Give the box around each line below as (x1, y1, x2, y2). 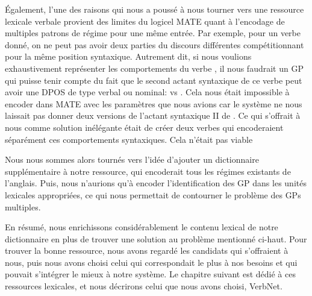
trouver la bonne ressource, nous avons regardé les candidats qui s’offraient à (5, 244, 289, 257)
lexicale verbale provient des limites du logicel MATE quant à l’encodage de (5, 14, 285, 27)
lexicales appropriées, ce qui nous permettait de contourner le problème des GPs (5, 188, 301, 201)
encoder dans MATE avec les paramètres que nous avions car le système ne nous (5, 97, 302, 110)
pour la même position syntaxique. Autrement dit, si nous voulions (5, 50, 252, 63)
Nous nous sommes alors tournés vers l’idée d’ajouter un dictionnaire (5, 153, 259, 166)
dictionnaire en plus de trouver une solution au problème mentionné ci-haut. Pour (5, 232, 307, 245)
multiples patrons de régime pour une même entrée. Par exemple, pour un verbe (5, 27, 301, 39)
